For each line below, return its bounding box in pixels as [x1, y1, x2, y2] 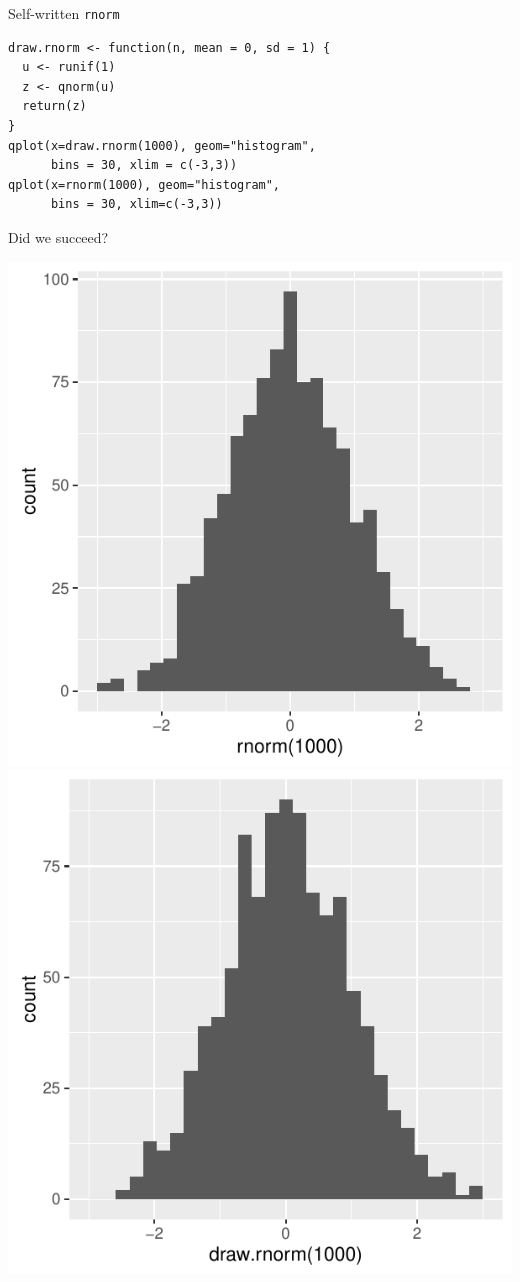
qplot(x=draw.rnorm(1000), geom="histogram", [8, 138, 316, 153]
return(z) [22, 99, 87, 114]
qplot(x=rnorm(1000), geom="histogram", [8, 177, 281, 192]
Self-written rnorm [8, 3, 120, 23]
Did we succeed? [8, 227, 109, 247]
